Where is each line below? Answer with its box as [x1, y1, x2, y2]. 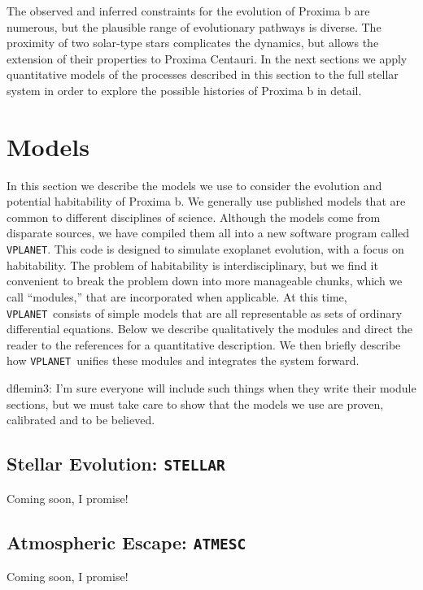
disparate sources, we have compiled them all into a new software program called [7, 224, 410, 241]
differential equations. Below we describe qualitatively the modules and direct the [7, 320, 413, 337]
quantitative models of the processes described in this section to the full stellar [7, 66, 399, 83]
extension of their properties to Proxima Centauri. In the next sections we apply [7, 50, 408, 67]
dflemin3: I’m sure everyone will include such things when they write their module [7, 380, 416, 396]
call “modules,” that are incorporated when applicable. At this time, [7, 288, 347, 305]
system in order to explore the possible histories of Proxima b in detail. [7, 81, 362, 98]
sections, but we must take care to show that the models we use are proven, [7, 395, 384, 412]
